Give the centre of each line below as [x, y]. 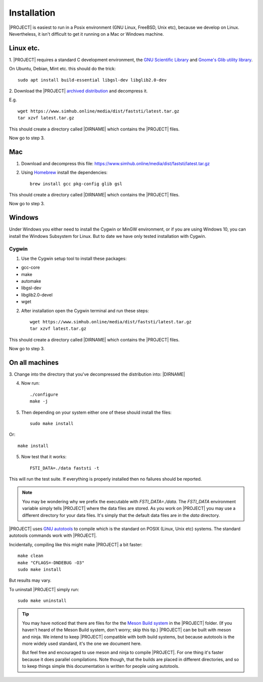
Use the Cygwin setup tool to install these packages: [74, 258]
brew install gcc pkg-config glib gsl [76, 184]
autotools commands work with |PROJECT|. [53, 535]
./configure [44, 394]
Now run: [30, 383]
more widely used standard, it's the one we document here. [82, 644]
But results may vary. [30, 580]
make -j [39, 401]
